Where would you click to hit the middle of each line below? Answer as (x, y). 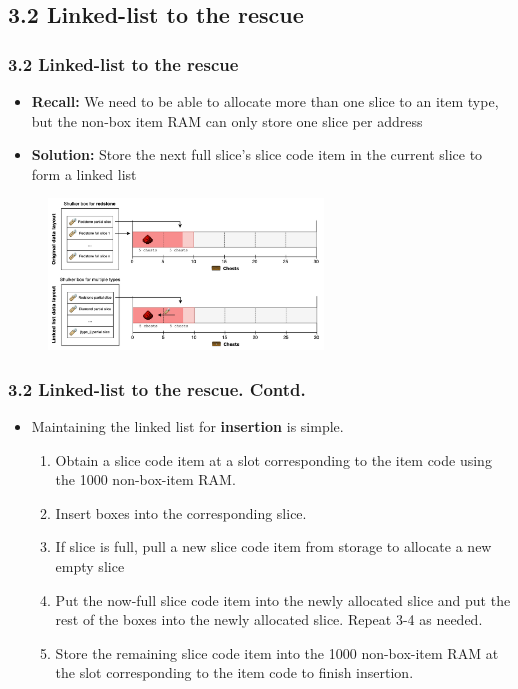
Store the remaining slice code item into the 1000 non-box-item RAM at (277, 652)
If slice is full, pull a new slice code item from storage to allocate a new (273, 546)
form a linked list (84, 173)
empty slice (90, 565)
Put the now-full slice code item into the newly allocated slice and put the (283, 599)
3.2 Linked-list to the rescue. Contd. (157, 388)
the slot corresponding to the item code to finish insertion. (234, 672)
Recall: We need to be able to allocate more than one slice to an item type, (265, 101)
